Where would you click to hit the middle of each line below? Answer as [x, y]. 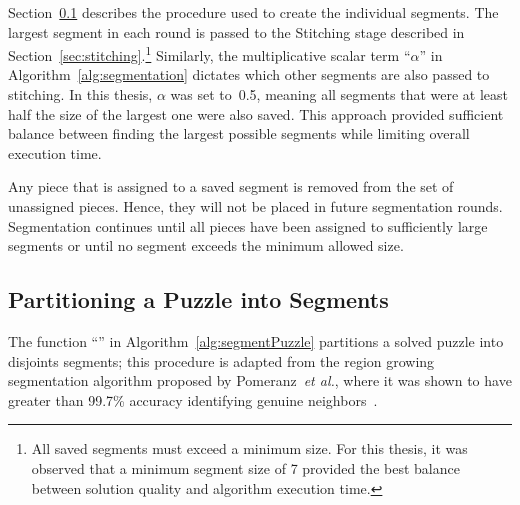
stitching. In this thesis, [80, 94]
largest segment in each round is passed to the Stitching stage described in [236, 31]
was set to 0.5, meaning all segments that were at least [339, 94]
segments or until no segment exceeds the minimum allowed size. [206, 245]
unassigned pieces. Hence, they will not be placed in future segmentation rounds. [255, 206]
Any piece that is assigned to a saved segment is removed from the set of [231, 186]
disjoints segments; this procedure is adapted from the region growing [221, 360]
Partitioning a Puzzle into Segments [198, 299]
